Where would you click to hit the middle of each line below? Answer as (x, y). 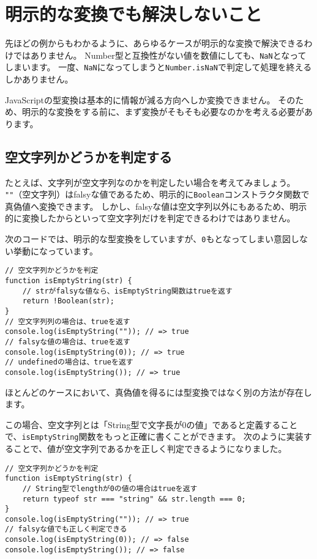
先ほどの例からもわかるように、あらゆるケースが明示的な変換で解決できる (155, 43)
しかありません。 (39, 79)
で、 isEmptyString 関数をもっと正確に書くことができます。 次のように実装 (154, 436)
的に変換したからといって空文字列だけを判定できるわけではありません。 (150, 218)
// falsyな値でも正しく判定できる (66, 529)
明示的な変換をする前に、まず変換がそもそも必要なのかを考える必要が (163, 112)
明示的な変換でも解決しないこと (134, 14)
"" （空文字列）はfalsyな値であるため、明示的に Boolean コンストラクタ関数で (157, 194)
